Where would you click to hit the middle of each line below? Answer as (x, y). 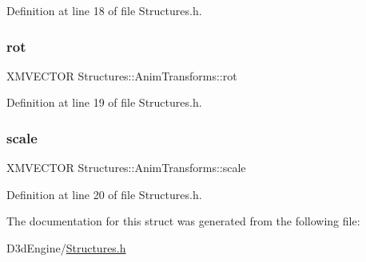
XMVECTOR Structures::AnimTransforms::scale (126, 168)
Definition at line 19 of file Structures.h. (104, 102)
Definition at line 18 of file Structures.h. (104, 10)
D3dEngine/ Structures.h (66, 248)
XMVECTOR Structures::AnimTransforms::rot (122, 75)
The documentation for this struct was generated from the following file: (183, 221)
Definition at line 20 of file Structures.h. (104, 194)
